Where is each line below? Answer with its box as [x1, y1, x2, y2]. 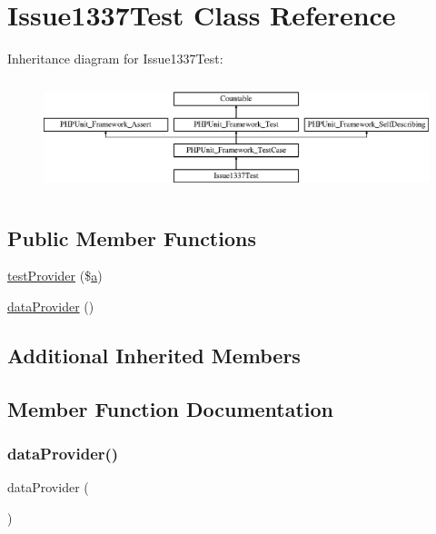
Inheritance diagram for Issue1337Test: [7, 49, 223, 68]
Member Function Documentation [7, 394, 334, 422]
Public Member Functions [7, 223, 256, 252]
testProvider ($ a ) [7, 266, 103, 285]
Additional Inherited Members [7, 341, 301, 369]
